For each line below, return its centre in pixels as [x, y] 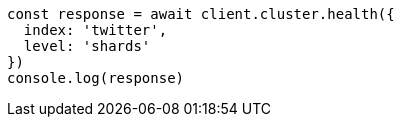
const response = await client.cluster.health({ [201, 14]
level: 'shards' [87, 46]
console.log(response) [96, 78]
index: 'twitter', [95, 30]
